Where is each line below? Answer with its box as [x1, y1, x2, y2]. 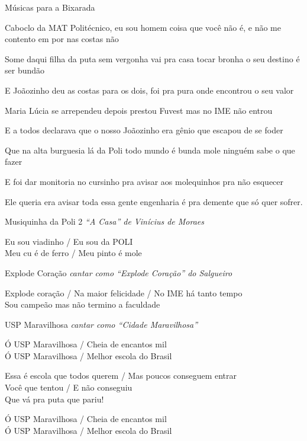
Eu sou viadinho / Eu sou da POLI [5, 235, 133, 247]
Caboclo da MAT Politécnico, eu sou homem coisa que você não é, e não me [5, 21, 281, 33]
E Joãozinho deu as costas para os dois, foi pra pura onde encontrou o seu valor [5, 84, 294, 96]
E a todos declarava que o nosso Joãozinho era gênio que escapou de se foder [5, 124, 283, 136]
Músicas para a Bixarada [5, 1, 95, 13]
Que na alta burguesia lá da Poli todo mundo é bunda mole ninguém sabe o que [5, 143, 295, 156]
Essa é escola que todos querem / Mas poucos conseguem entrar [5, 369, 237, 382]
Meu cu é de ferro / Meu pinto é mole [5, 247, 142, 259]
